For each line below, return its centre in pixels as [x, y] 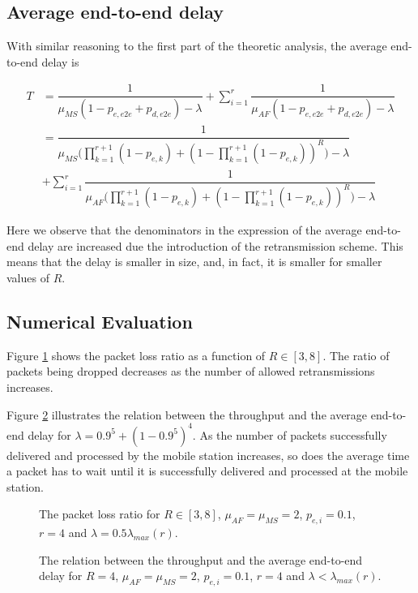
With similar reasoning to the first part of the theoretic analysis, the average [197, 46]
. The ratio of [356, 355]
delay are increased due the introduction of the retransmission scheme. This [215, 245]
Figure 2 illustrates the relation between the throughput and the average [187, 414]
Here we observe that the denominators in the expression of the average [184, 230]
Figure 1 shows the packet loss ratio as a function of [136, 355]
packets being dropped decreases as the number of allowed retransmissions [191, 371]
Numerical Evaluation [100, 321]
